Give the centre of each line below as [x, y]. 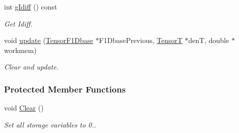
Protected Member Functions [65, 89]
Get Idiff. [18, 23]
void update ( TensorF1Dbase [49, 40]
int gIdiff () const [31, 6]
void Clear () [24, 108]
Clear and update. [31, 67]
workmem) [20, 50]
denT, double [209, 40]
